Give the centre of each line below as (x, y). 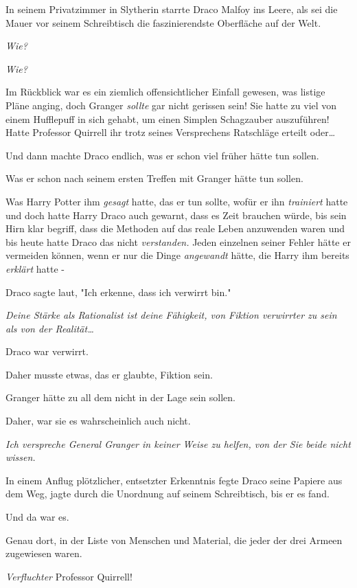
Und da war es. (37, 517)
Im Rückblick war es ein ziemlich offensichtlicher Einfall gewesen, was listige (165, 92)
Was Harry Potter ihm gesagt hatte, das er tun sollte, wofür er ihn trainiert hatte (177, 201)
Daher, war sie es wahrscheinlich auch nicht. (98, 421)
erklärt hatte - (35, 268)
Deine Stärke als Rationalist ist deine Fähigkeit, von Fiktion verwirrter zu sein (171, 315)
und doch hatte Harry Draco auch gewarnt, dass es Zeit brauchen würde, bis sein (176, 215)
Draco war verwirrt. (47, 351)
